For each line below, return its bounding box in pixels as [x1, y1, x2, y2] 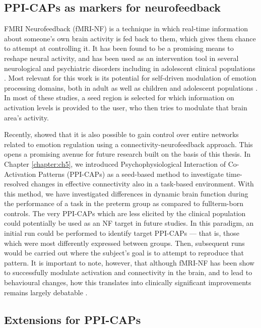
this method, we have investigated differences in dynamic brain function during [4, 188, 248, 199]
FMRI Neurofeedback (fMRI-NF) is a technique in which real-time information [4, 23, 248, 34]
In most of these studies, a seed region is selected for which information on [4, 92, 234, 103]
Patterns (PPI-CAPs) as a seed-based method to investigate [38, 168, 224, 179]
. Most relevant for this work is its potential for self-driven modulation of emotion [4, 73, 256, 83]
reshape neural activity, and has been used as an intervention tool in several [4, 52, 239, 63]
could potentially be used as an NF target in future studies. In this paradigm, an [4, 218, 254, 228]
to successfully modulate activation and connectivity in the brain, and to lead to [4, 267, 252, 278]
